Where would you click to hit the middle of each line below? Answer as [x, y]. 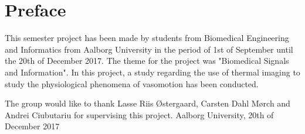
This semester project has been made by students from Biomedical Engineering [147, 38]
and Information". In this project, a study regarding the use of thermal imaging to [152, 72]
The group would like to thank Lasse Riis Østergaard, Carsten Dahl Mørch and [148, 103]
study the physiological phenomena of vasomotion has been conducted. [132, 83]
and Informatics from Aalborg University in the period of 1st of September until [149, 49]
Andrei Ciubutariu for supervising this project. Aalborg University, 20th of [139, 114]
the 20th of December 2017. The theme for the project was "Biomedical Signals [147, 61]
